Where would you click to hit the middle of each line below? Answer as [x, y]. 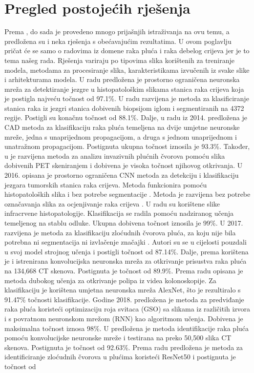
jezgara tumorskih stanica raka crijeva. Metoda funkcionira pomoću [106, 184]
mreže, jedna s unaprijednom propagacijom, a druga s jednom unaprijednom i [121, 136]
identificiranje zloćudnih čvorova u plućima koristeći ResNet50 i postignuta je [120, 357]
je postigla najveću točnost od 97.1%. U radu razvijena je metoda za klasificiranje [127, 98]
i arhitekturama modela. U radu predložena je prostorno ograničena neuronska [122, 79]
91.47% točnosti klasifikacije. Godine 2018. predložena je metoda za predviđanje [124, 299]
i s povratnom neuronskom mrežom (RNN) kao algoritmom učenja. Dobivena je [124, 318]
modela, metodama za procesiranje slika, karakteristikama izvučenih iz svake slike [127, 70]
